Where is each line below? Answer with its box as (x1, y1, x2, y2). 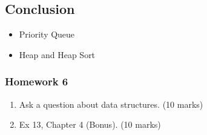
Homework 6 (5, 74, 68, 89)
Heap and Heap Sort (19, 48, 96, 61)
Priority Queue (19, 28, 75, 41)
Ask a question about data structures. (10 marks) (19, 97, 203, 110)
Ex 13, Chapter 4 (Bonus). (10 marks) (19, 118, 161, 131)
